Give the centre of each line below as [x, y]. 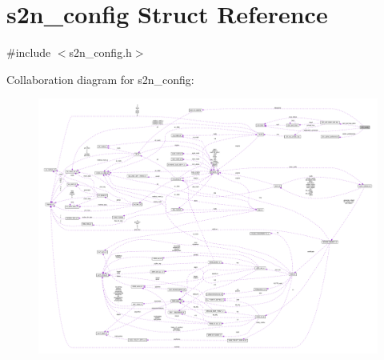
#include [29, 52]
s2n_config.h [100, 52]
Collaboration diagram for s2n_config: [100, 79]
